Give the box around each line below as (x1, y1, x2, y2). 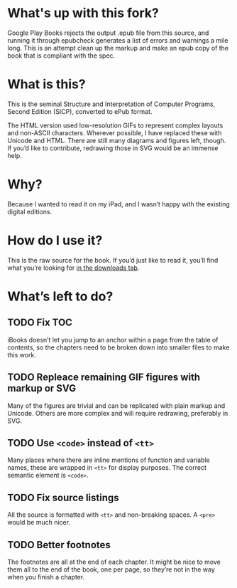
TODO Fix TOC (7, 317, 73, 329)
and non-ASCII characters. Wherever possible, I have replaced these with (7, 128, 222, 137)
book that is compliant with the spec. (7, 51, 116, 60)
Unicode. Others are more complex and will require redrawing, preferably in (7, 409, 228, 417)
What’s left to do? (7, 288, 114, 304)
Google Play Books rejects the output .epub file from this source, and (7, 28, 209, 37)
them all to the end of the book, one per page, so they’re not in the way (7, 565, 215, 574)
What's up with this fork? (7, 5, 160, 21)
